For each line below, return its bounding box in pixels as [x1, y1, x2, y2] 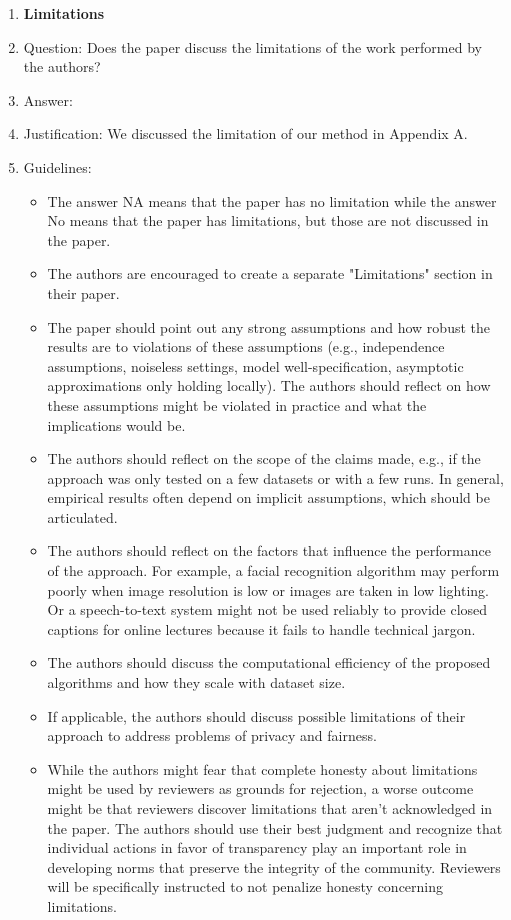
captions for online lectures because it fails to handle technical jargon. [47, 618, 476, 639]
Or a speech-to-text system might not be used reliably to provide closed [47, 599, 488, 620]
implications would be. [47, 414, 186, 435]
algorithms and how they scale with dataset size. [47, 672, 346, 693]
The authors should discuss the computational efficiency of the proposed [47, 652, 491, 673]
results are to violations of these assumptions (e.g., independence [47, 336, 445, 357]
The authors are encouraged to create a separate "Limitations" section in [47, 263, 493, 284]
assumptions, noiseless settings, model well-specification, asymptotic [47, 355, 464, 376]
